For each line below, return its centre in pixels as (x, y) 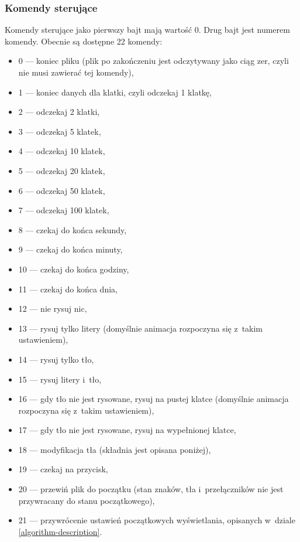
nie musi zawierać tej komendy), (76, 72)
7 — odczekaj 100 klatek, (64, 210)
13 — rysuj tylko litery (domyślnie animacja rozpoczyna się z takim (141, 328)
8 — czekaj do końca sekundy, (73, 229)
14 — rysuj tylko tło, (56, 359)
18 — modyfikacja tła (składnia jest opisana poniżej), (115, 449)
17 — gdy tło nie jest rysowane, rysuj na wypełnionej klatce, (127, 430)
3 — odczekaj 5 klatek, (60, 131)
